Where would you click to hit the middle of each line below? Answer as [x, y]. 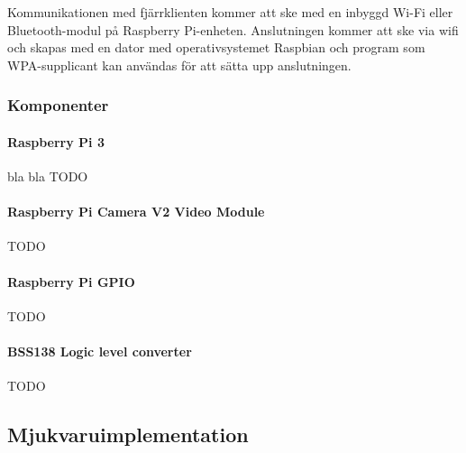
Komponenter [58, 105]
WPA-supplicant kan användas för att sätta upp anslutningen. [179, 65]
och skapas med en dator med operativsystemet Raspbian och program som [216, 47]
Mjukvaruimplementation [128, 435]
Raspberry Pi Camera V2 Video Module [136, 212]
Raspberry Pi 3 [56, 141]
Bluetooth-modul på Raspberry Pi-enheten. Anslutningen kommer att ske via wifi [233, 29]
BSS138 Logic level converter [100, 351]
